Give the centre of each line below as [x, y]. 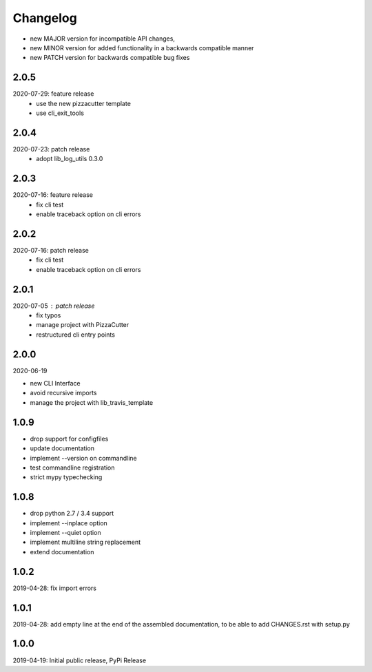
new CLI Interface [55, 384]
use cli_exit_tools [60, 113]
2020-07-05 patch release [54, 306]
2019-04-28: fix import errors [54, 588]
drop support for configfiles [69, 439]
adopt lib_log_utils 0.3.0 [70, 159]
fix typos [49, 315]
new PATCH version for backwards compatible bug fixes [110, 58]
